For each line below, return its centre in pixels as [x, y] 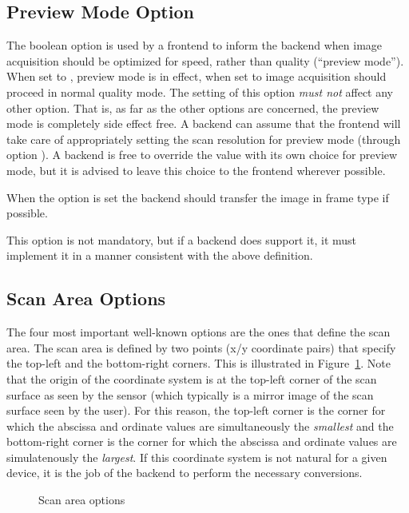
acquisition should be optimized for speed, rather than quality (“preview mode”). [205, 60]
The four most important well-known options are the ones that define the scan [199, 332]
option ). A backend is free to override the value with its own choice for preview [202, 155]
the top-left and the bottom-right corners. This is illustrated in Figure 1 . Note [199, 363]
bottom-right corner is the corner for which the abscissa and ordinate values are [202, 441]
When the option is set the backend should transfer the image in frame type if [198, 197]
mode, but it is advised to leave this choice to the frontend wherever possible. [196, 170]
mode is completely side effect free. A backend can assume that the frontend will [204, 123]
